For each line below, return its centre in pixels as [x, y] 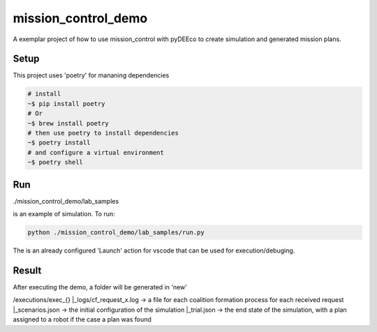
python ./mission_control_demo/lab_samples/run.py [116, 233]
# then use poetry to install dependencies [103, 133]
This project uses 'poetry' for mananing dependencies [91, 75]
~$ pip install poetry [66, 104]
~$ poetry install [59, 143]
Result [27, 270]
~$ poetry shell [56, 163]
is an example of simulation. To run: [64, 214]
